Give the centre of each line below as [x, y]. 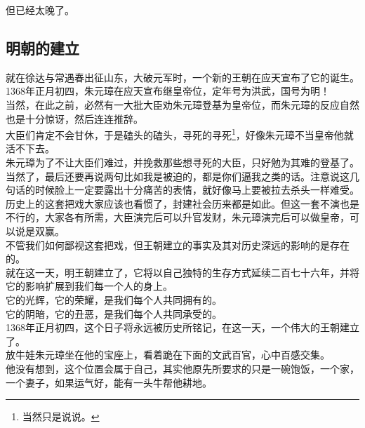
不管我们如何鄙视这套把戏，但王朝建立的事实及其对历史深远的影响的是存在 [178, 245]
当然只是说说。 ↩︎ [61, 416]
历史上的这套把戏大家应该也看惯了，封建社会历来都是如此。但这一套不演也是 [182, 203]
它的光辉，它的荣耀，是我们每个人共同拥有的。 [114, 299]
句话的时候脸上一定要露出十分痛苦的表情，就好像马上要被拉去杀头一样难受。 [182, 190]
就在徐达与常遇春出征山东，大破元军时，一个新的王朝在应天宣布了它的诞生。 [182, 77]
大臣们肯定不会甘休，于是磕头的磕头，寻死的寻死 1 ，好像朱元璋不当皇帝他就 [180, 134]
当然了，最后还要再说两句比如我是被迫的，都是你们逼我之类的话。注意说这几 [182, 176]
